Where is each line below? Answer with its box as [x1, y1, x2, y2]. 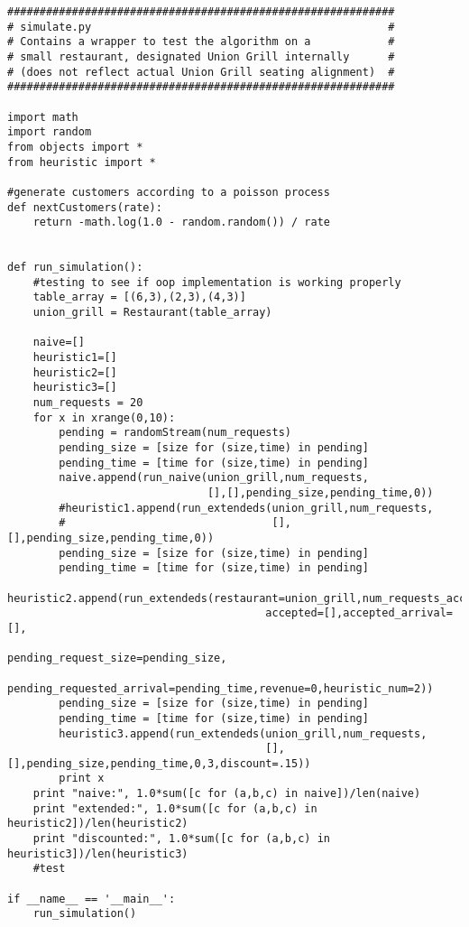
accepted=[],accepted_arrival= [265, 607, 453, 620]
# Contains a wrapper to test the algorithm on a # [7, 35, 395, 49]
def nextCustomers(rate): [7, 200, 162, 214]
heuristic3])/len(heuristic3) [7, 847, 189, 860]
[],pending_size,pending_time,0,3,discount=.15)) [7, 756, 311, 770]
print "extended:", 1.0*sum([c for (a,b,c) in [32, 802, 317, 815]
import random [7, 125, 92, 139]
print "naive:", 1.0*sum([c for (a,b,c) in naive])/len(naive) [32, 787, 421, 801]
